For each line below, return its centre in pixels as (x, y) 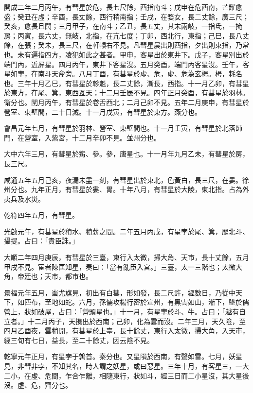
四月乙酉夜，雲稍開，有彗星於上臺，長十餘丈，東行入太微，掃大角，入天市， (126, 331)
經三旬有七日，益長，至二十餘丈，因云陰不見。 (79, 340)
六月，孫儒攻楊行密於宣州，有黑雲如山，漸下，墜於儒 (164, 302)
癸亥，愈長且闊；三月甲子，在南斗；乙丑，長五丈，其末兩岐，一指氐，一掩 (123, 26)
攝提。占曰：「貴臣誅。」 (41, 241)
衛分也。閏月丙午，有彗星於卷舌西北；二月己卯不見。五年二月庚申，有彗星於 (126, 102)
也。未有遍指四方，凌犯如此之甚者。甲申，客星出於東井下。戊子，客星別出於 (126, 54)
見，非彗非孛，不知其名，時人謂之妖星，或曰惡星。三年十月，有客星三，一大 (126, 366)
